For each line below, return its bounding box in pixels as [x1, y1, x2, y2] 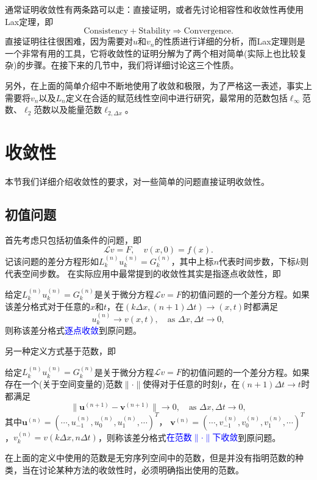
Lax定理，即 [5, 15, 54, 27]
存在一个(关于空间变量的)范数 [5, 377, 123, 390]
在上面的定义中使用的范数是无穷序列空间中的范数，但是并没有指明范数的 [5, 451, 295, 464]
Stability [138, 27, 171, 36]
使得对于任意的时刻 [143, 377, 220, 390]
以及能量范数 [51, 103, 102, 116]
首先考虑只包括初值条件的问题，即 [5, 233, 141, 246]
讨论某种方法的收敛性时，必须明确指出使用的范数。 [38, 463, 244, 476]
